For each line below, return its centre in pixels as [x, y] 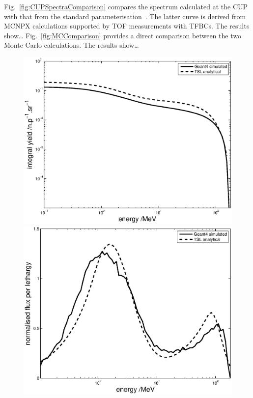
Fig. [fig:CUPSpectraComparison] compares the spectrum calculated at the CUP [126, 6]
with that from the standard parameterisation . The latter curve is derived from [125, 16]
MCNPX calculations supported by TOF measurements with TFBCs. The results [127, 26]
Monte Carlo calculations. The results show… [71, 45]
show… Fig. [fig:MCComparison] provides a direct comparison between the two [123, 35]
